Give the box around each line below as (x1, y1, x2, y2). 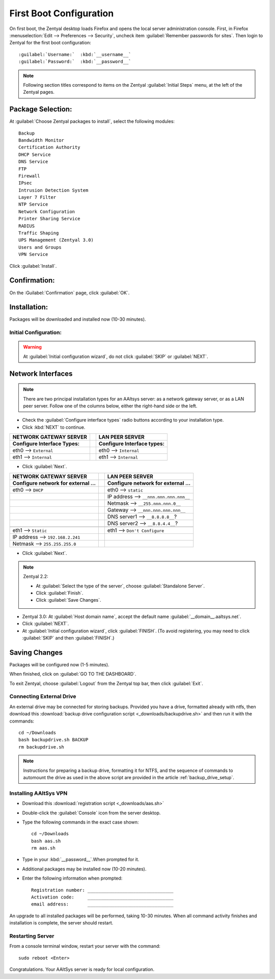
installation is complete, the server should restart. (9, 920, 114, 926)
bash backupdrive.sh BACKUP (18, 737, 89, 743)
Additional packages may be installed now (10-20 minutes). (22, 866, 147, 872)
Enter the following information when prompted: (22, 875, 123, 882)
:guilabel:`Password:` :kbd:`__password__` (18, 59, 132, 65)
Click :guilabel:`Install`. (9, 263, 57, 269)
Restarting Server (9, 932, 54, 939)
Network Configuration (18, 209, 75, 214)
